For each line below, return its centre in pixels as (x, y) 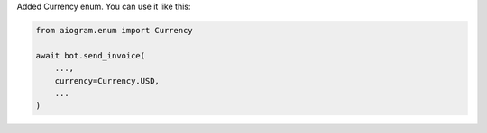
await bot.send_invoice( (91, 55)
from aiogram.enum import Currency (114, 30)
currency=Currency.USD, (107, 80)
